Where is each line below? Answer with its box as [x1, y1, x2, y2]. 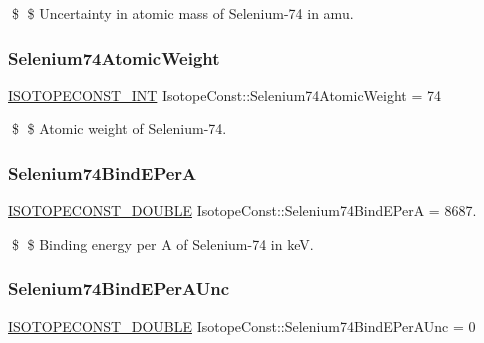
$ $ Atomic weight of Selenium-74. [11, 118, 227, 139]
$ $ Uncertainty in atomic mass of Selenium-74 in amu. [11, 3, 354, 23]
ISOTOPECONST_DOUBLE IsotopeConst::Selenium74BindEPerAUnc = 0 [8, 315, 476, 336]
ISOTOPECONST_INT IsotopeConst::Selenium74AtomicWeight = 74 [8, 84, 442, 105]
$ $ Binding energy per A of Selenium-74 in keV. [11, 233, 314, 254]
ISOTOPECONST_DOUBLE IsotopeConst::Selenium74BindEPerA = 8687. [8, 200, 477, 221]
